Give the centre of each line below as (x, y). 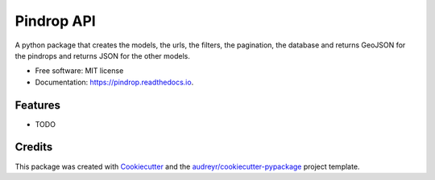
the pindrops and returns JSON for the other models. (103, 55)
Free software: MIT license (79, 71)
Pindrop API (55, 21)
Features (37, 105)
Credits (34, 147)
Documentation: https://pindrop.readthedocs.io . (114, 82)
